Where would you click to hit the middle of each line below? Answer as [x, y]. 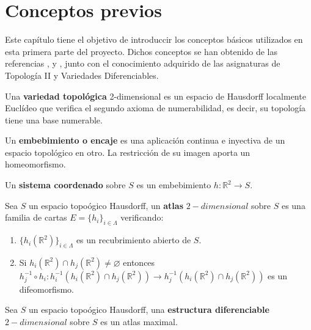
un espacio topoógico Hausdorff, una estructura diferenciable [149, 310]
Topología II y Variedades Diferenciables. [82, 75]
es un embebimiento [174, 185]
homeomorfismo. [35, 164]
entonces [139, 262]
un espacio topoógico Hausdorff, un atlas [106, 205]
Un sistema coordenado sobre [65, 185]
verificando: [142, 217]
